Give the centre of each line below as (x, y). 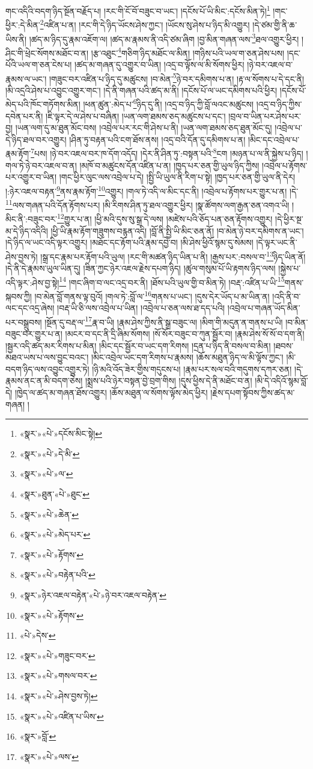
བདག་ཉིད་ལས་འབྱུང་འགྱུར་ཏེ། (47, 369)
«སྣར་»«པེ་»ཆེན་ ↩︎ (49, 514)
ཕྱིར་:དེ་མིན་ (23, 24)
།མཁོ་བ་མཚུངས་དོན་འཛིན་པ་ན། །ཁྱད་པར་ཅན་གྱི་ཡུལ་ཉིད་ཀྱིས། (169, 165)
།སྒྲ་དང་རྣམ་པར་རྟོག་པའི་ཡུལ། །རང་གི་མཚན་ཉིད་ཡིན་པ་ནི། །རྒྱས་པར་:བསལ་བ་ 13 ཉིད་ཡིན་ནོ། (173, 255)
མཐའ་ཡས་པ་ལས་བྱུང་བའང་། (47, 357)
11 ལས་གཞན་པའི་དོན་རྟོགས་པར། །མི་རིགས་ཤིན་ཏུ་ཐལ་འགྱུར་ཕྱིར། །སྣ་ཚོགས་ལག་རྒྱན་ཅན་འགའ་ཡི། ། (150, 204)
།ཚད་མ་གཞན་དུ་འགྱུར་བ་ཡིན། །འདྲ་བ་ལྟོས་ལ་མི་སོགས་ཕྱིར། (159, 64)
